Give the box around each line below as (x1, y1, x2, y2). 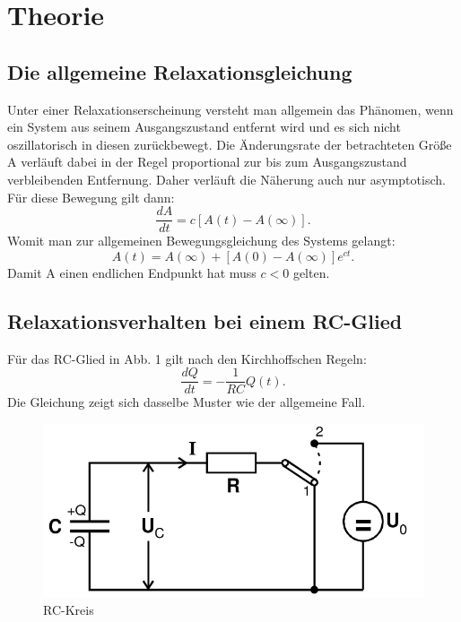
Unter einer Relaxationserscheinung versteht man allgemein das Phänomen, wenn (7, 99, 454, 118)
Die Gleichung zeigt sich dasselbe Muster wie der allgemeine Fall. (7, 393, 366, 411)
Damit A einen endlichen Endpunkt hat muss (7, 263, 257, 281)
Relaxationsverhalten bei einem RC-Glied (7, 307, 403, 334)
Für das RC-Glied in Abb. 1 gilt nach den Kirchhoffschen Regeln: (7, 349, 367, 367)
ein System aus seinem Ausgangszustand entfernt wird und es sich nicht (7, 117, 401, 136)
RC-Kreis (43, 600, 94, 618)
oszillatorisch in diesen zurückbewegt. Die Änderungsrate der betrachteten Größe (7, 134, 452, 153)
